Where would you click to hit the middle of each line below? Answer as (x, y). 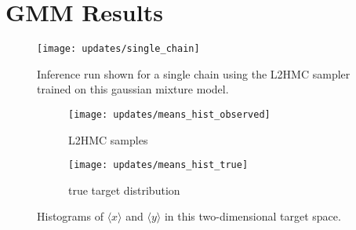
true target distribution (124, 190)
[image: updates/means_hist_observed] (169, 114)
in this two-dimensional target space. (252, 216)
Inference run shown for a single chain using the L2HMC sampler (194, 73)
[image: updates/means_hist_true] (158, 165)
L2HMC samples (108, 139)
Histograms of (70, 216)
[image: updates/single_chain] (118, 49)
